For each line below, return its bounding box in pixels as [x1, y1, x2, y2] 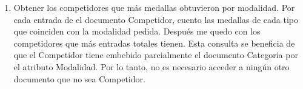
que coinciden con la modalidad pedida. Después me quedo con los [13, 25, 261, 38]
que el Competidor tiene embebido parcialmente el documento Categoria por [13, 48, 298, 61]
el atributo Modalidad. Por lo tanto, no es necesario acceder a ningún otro [13, 60, 290, 73]
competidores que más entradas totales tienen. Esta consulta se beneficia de [13, 36, 295, 49]
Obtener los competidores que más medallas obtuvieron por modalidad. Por [13, 1, 295, 13]
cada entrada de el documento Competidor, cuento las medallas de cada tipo [13, 13, 299, 25]
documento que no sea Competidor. [13, 72, 145, 85]
